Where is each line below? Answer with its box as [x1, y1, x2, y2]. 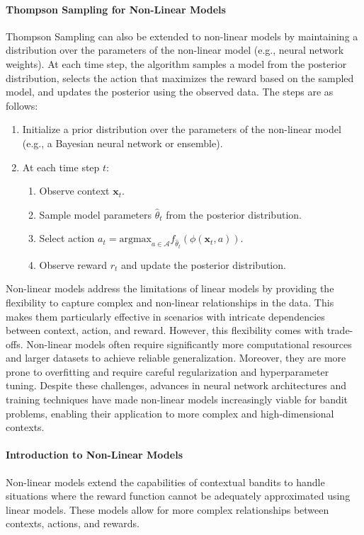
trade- [326, 323, 353, 338]
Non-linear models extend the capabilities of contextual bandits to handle [6, 474, 325, 489]
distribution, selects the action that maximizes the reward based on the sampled [6, 70, 354, 85]
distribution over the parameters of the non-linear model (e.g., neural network [6, 42, 344, 57]
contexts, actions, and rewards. [6, 516, 140, 531]
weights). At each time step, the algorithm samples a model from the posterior [6, 56, 347, 71]
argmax [119, 234, 152, 245]
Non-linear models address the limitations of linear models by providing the [6, 281, 334, 296]
